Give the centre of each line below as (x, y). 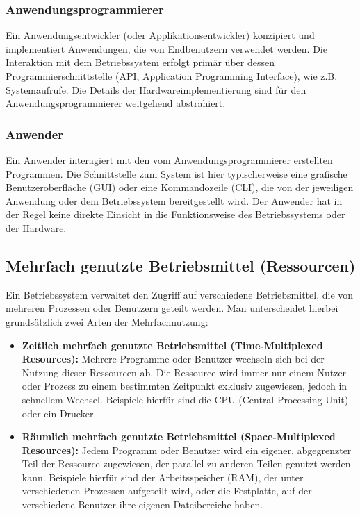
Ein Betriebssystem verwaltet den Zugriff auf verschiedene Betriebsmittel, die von (180, 294)
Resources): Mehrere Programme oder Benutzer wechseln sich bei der (173, 359)
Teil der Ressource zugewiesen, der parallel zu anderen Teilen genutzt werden (186, 464)
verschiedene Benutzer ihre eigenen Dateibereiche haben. (142, 505)
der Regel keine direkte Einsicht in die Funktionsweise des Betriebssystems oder (175, 214)
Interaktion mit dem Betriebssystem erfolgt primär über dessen (140, 62)
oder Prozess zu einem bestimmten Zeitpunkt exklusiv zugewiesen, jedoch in (185, 386)
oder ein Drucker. (59, 413)
